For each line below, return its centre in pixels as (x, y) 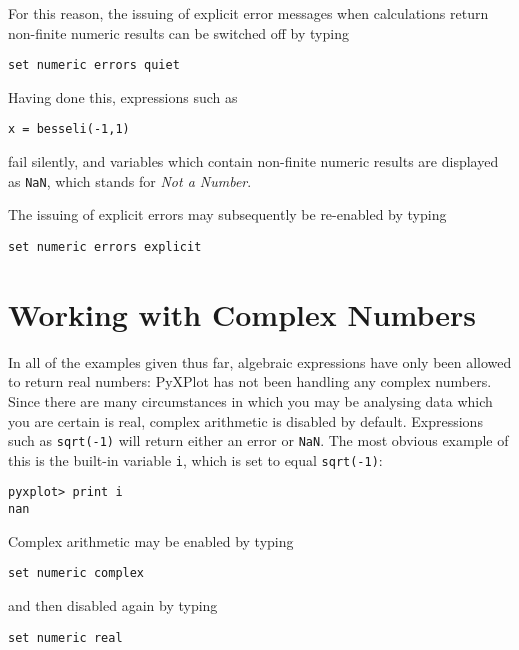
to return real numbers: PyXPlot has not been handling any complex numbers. (250, 381)
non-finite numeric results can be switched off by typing (178, 32)
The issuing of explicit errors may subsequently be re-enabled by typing (227, 214)
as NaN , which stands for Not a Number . (130, 180)
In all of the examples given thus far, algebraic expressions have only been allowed (260, 361)
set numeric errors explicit (105, 246)
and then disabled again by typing (113, 604)
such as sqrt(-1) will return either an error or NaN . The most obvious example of (258, 440)
